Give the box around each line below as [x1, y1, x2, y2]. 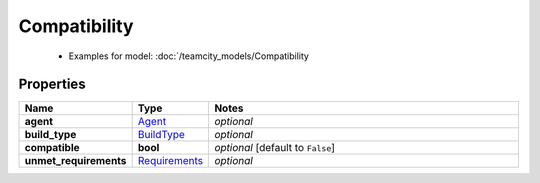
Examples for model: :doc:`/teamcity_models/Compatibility [68, 50, 310, 62]
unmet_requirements [24, 154, 127, 168]
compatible [24, 141, 80, 155]
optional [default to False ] [214, 141, 335, 155]
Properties [18, 76, 86, 93]
